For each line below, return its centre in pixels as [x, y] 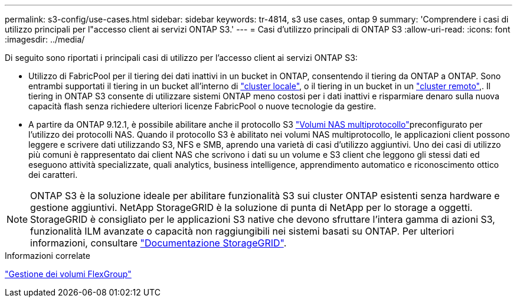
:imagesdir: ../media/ [45, 39]
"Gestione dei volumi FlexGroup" [68, 274]
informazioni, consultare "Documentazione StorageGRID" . [158, 243]
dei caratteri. [53, 175]
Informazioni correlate [48, 256]
